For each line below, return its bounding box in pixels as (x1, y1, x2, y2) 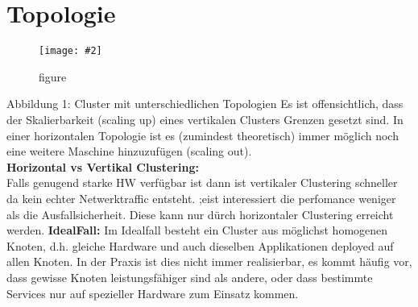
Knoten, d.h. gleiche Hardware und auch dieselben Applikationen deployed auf (6, 237, 394, 254)
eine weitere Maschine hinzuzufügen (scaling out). (6, 143, 252, 160)
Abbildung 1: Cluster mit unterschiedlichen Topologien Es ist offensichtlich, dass (6, 95, 404, 112)
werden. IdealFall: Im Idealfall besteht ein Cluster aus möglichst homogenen (6, 222, 388, 239)
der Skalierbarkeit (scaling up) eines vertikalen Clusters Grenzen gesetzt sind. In (6, 110, 404, 127)
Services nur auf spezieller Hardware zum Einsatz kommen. (6, 284, 299, 301)
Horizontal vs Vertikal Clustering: (6, 158, 199, 175)
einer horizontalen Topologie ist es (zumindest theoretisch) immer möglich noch (6, 127, 399, 143)
